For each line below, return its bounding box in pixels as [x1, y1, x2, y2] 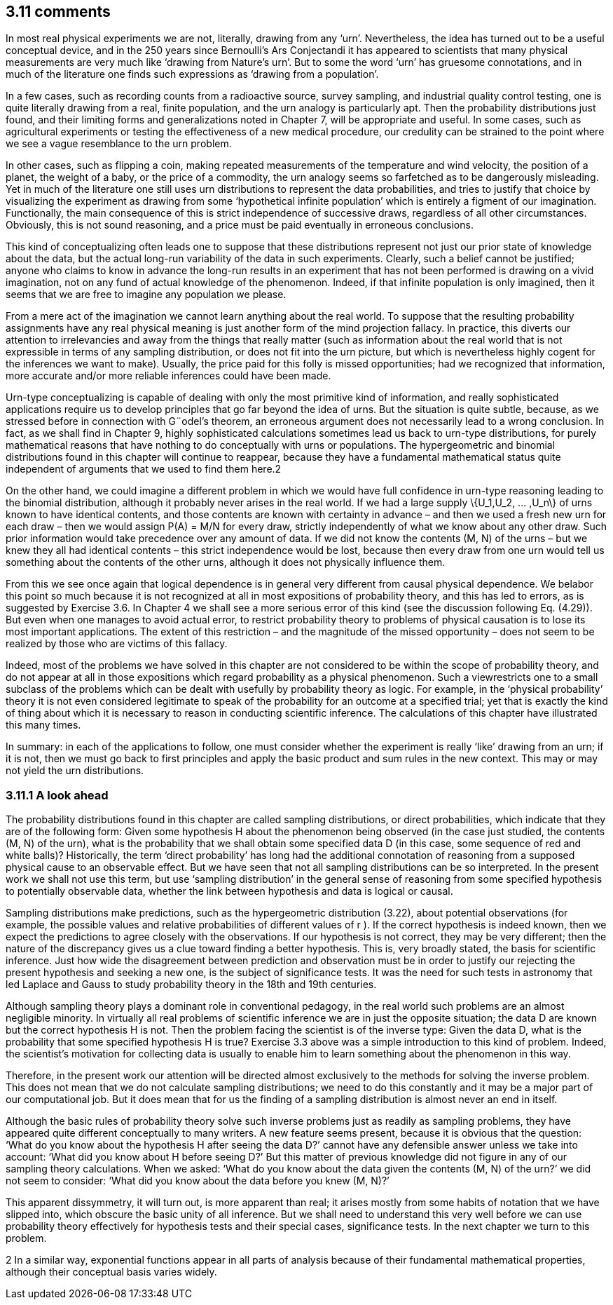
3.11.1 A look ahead [6, 787, 109, 802]
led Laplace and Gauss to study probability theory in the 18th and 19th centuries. [6, 978, 377, 991]
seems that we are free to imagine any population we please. [6, 288, 287, 301]
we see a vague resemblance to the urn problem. [6, 137, 232, 150]
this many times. [6, 719, 81, 731]
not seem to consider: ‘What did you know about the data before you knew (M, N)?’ [6, 1175, 390, 1187]
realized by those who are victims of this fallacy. [6, 637, 228, 650]
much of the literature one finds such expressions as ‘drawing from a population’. [6, 68, 379, 81]
